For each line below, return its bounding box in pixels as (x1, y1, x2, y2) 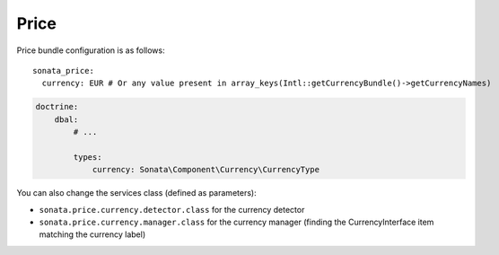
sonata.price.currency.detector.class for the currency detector (39, 204, 305, 215)
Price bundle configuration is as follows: (16, 45, 165, 56)
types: (73, 152, 102, 162)
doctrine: (35, 101, 79, 112)
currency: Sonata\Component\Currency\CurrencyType (92, 164, 320, 175)
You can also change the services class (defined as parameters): (16, 188, 257, 198)
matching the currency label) (39, 229, 146, 240)
